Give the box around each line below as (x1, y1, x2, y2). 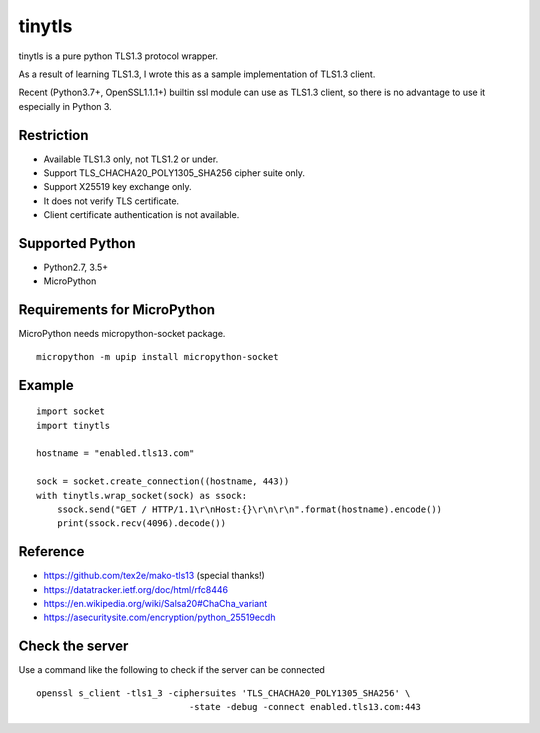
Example (18, 376, 74, 394)
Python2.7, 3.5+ (43, 261, 109, 274)
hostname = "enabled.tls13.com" (36, 448, 195, 459)
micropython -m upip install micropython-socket (36, 351, 279, 362)
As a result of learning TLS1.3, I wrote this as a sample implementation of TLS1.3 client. (18, 68, 376, 80)
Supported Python (18, 235, 136, 252)
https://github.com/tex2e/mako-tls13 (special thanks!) (43, 570, 265, 582)
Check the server (18, 638, 129, 655)
